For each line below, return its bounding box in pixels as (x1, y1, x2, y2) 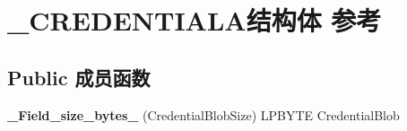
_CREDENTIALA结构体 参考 (7, 2, 382, 39)
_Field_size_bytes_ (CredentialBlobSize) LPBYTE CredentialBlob (7, 105, 400, 124)
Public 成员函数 (7, 63, 151, 91)
